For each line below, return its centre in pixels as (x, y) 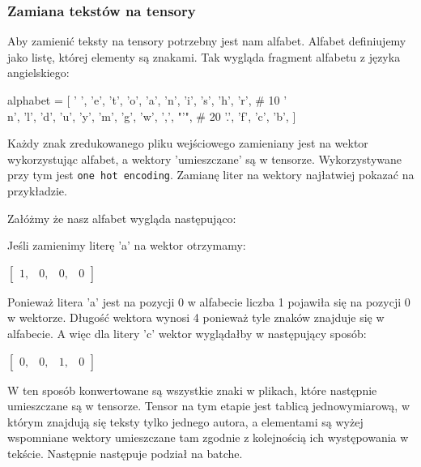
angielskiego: (38, 73)
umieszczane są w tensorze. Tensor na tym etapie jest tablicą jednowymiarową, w (209, 406)
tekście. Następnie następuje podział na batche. (125, 453)
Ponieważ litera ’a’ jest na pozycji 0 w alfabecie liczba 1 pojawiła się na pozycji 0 (209, 301)
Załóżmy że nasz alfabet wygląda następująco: (122, 218)
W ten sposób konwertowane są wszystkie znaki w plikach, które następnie (192, 390)
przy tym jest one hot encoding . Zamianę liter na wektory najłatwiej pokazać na (211, 175)
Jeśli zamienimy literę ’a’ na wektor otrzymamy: (127, 245)
